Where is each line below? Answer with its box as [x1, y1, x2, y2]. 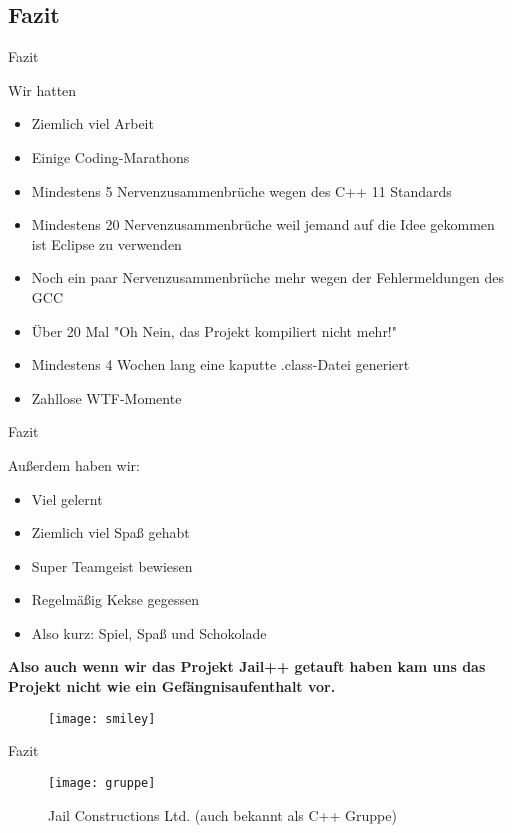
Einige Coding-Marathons [31, 146, 190, 167]
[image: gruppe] [48, 775, 156, 790]
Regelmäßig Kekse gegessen [31, 589, 199, 610]
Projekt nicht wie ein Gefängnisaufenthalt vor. [8, 676, 336, 697]
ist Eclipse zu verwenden [31, 233, 182, 254]
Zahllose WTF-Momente [31, 387, 182, 408]
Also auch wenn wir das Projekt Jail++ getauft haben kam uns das [8, 656, 486, 677]
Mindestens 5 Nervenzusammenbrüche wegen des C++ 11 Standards [31, 180, 452, 201]
